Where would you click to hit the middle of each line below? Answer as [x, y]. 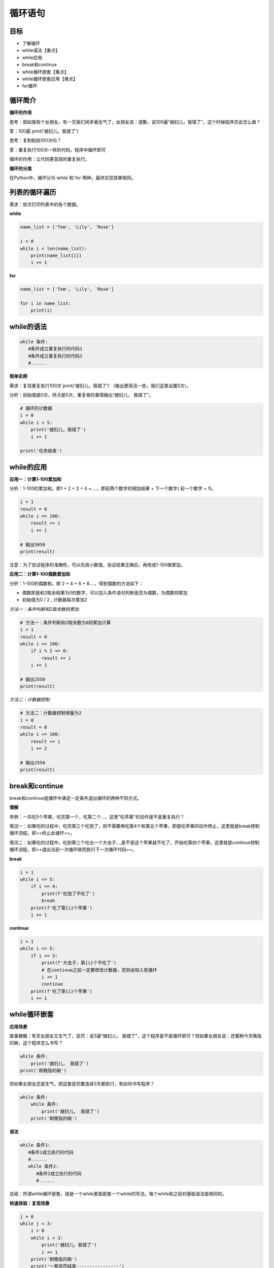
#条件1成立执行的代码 [51, 1152]
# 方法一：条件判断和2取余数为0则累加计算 [65, 622]
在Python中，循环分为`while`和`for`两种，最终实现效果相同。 [73, 178]
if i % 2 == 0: [49, 651]
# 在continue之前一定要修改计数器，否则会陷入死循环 [99, 970]
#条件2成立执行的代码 [59, 1173]
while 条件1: [35, 1145]
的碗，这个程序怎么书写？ [36, 1043]
